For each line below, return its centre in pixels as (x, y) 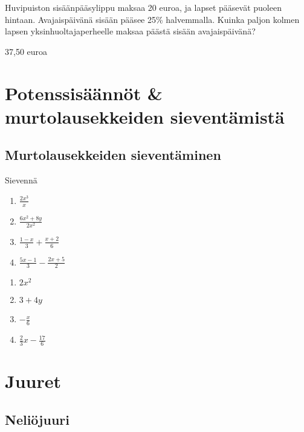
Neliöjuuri (37, 419)
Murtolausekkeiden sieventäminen (113, 155)
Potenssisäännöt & (84, 93)
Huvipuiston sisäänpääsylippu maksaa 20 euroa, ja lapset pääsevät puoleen (143, 7)
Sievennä (21, 180)
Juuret (33, 381)
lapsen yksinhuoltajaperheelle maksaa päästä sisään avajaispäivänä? (130, 31)
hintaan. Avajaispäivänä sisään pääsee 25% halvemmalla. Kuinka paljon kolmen (152, 19)
